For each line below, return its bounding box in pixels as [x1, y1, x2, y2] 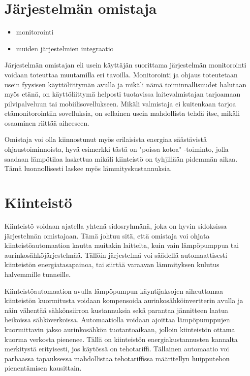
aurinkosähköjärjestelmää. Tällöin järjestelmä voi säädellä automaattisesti [4, 249, 227, 260]
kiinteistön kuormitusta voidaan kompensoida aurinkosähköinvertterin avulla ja [4, 295, 244, 306]
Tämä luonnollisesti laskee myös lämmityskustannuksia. [4, 163, 172, 173]
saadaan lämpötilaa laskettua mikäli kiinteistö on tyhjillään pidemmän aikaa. [4, 153, 238, 164]
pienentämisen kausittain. [4, 363, 82, 373]
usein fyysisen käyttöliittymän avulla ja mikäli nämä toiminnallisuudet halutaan [4, 79, 247, 89]
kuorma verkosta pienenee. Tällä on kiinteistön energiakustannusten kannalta [4, 334, 238, 344]
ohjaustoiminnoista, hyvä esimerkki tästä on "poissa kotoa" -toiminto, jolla [4, 144, 229, 154]
